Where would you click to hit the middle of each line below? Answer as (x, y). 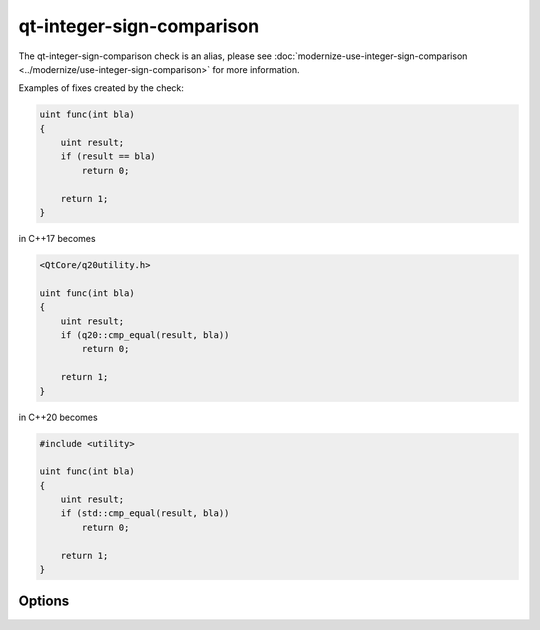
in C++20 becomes (58, 417)
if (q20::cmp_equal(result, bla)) (145, 334)
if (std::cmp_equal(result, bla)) (145, 513)
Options (44, 601)
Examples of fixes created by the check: (101, 88)
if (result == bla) (108, 156)
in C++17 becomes (57, 239)
